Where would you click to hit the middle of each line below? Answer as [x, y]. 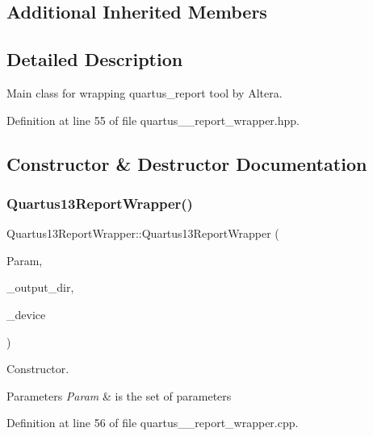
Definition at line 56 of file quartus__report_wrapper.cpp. [153, 423]
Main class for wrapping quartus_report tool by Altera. [145, 92]
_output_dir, [40, 287]
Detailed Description [95, 59]
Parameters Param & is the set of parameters [119, 395]
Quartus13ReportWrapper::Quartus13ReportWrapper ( [143, 233]
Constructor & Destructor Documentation [187, 163]
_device [26, 314]
